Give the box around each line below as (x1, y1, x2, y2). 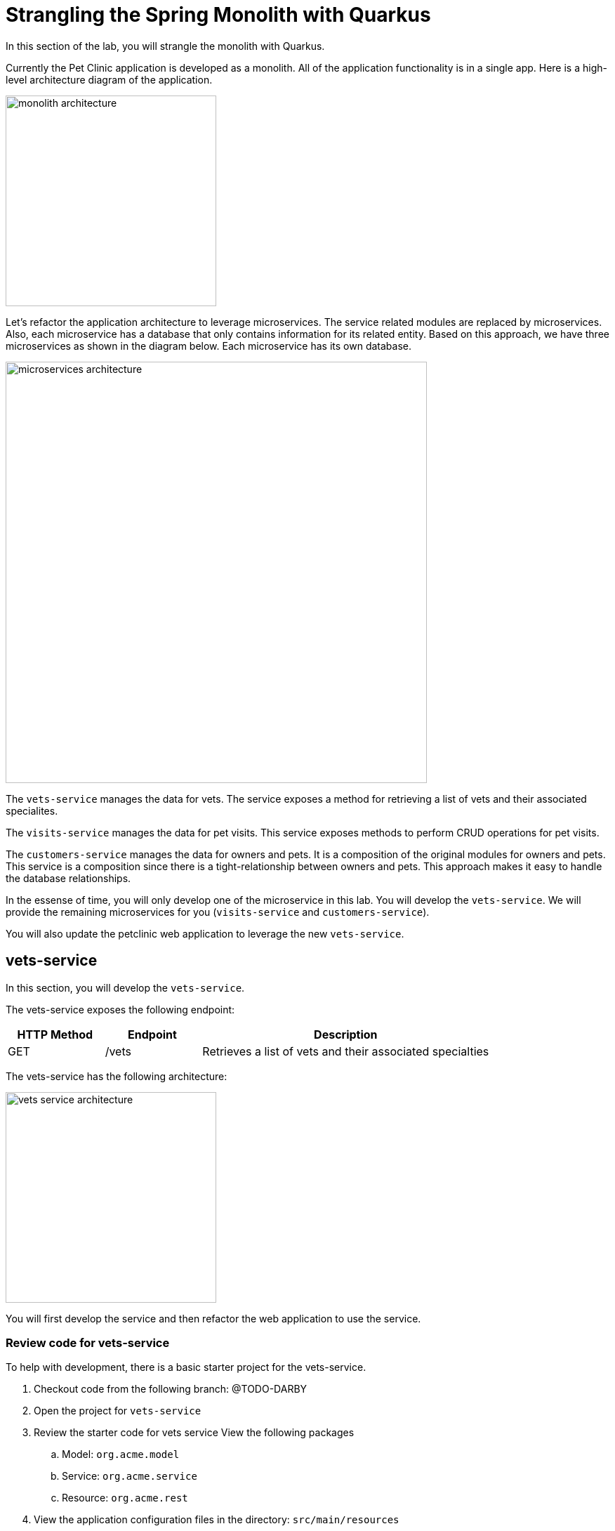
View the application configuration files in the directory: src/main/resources (34, 1513, 399, 1526)
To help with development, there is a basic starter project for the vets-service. (6, 1361, 366, 1374)
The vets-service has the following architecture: (6, 1070, 227, 1082)
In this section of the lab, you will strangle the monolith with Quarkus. (6, 39, 325, 52)
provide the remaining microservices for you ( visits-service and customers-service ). (6, 905, 430, 918)
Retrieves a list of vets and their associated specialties (202, 1044, 489, 1058)
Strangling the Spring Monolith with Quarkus (6, 3, 431, 27)
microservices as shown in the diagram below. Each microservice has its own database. (6, 339, 412, 352)
